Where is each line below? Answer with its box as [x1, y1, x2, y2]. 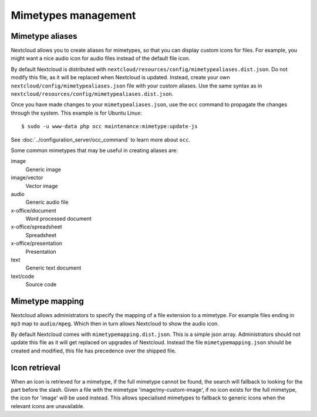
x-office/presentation [11, 240, 63, 247]
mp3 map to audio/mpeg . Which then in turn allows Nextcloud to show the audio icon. [11, 320, 220, 327]
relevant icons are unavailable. [11, 402, 85, 409]
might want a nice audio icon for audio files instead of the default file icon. [11, 55, 191, 62]
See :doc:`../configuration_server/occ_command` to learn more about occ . [11, 136, 191, 143]
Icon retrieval [11, 362, 61, 372]
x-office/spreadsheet [11, 223, 62, 230]
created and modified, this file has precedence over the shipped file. [11, 347, 177, 354]
